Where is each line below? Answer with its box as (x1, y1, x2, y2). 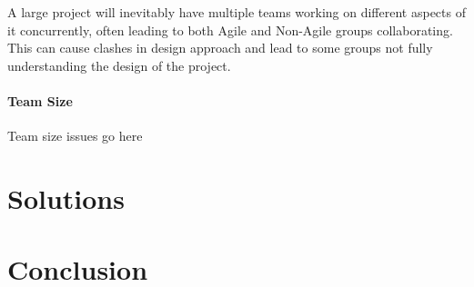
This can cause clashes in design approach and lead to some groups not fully (7, 38, 433, 57)
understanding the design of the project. (7, 55, 231, 74)
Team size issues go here (7, 126, 143, 145)
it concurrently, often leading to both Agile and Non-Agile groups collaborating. (7, 20, 453, 39)
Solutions (7, 179, 125, 216)
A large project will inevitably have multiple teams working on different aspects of (7, 3, 466, 21)
